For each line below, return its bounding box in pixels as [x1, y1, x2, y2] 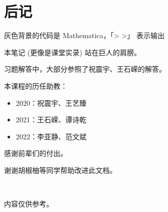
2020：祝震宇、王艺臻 [16, 97, 87, 108]
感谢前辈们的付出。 [4, 148, 67, 158]
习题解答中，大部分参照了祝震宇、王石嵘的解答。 [4, 64, 166, 74]
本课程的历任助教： [4, 80, 67, 91]
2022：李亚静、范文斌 [16, 131, 87, 141]
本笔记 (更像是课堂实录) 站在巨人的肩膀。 [4, 47, 141, 57]
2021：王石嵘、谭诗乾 [16, 114, 87, 125]
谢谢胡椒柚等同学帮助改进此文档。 [4, 164, 117, 175]
